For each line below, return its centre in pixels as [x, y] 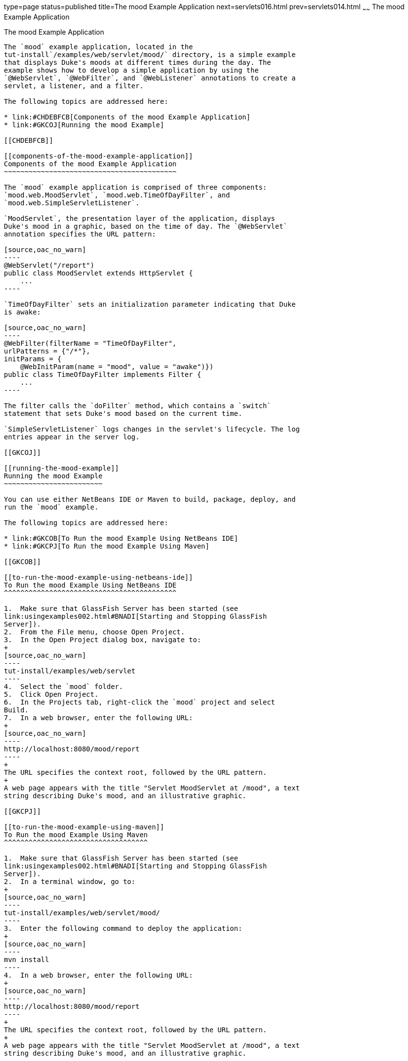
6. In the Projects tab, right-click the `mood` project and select [140, 702]
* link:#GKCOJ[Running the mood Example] [84, 125]
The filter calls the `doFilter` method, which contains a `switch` [137, 405]
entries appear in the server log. [72, 437]
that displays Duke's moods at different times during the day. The [137, 62]
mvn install [27, 959]
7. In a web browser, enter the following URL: [98, 717]
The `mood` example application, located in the [98, 47]
